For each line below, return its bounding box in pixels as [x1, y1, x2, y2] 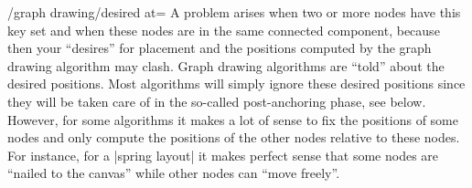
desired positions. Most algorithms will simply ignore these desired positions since [7, 74, 466, 93]
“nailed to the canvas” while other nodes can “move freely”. [7, 163, 340, 183]
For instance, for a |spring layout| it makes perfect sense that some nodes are [7, 145, 439, 164]
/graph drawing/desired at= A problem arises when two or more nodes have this [7, 3, 461, 21]
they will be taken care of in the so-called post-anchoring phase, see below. [7, 91, 426, 110]
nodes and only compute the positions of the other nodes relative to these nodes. [7, 128, 460, 147]
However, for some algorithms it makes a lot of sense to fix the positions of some [7, 110, 458, 129]
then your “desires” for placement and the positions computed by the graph [7, 38, 432, 57]
